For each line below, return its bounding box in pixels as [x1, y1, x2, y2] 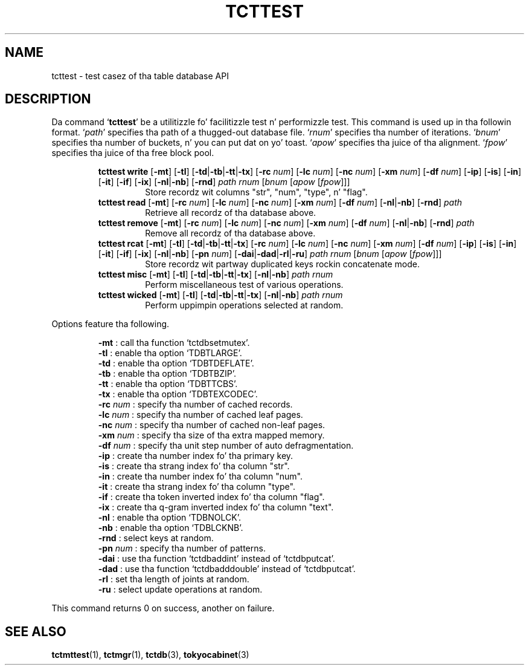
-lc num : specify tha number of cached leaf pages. [98, 409, 303, 420]
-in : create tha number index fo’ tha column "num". [98, 471, 303, 482]
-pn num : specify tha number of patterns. [98, 543, 266, 554]
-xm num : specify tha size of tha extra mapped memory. [98, 430, 325, 441]
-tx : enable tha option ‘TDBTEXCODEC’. [98, 389, 258, 400]
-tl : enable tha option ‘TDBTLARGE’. [98, 348, 242, 359]
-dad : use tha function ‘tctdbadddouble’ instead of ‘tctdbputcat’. [98, 564, 356, 574]
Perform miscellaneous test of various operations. [145, 279, 344, 290]
